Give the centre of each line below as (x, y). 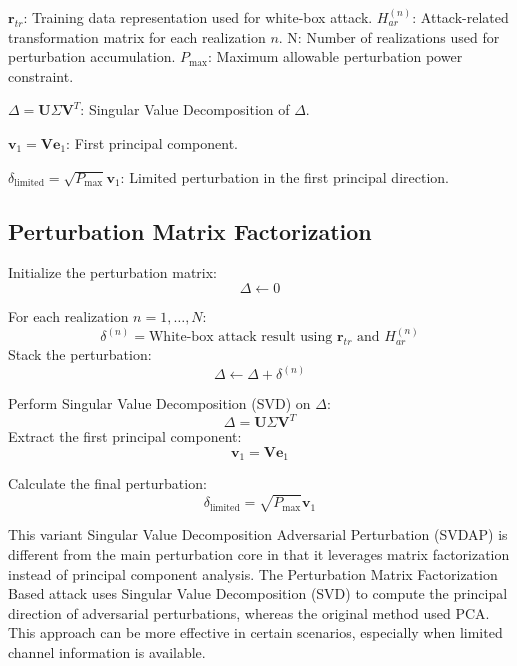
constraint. (41, 75)
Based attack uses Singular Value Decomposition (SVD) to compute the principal (258, 593)
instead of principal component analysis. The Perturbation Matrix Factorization (253, 573)
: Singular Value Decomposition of (185, 109)
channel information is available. (107, 652)
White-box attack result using (240, 337)
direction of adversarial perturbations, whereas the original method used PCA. (249, 612)
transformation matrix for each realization (137, 36)
